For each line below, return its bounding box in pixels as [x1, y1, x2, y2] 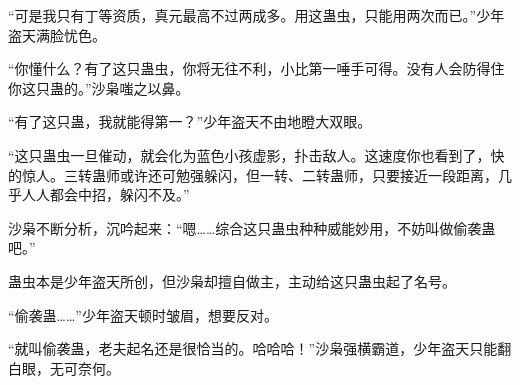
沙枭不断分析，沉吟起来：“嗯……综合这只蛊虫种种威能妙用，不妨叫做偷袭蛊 [8, 217, 496, 238]
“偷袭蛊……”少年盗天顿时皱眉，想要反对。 [8, 304, 278, 325]
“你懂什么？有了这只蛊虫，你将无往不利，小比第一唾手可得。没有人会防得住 [8, 58, 505, 79]
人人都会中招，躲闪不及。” [21, 184, 190, 205]
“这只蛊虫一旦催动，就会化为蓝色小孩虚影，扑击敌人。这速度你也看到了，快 [8, 144, 505, 165]
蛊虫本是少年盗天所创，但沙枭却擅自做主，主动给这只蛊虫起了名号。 [8, 270, 456, 291]
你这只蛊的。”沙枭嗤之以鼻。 [8, 77, 190, 98]
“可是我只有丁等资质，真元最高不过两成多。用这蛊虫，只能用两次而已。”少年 [8, 5, 505, 25]
